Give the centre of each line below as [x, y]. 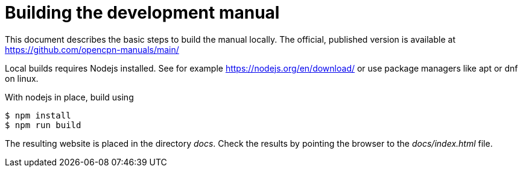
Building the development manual [142, 13]
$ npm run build [43, 125]
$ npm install [38, 115]
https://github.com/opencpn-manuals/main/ [92, 49]
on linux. [22, 78]
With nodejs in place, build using [69, 97]
